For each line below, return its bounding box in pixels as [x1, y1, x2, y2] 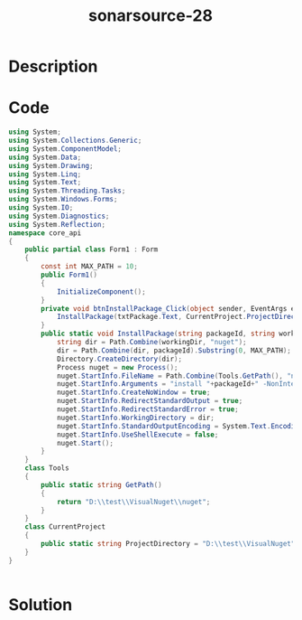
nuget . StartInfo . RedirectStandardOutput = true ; [56, 397, 243, 406]
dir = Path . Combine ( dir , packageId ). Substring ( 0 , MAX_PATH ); [56, 345, 292, 355]
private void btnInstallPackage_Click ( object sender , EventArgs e [41, 304, 296, 313]
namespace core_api [8, 228, 82, 238]
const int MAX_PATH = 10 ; [41, 262, 139, 271]
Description [8, 56, 98, 77]
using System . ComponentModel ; [8, 144, 123, 154]
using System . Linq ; [8, 169, 82, 179]
